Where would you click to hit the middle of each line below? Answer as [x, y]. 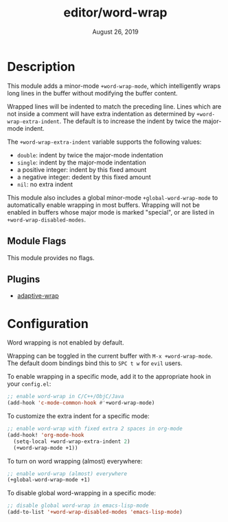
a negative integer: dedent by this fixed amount [84, 177]
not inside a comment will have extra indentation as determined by [101, 113]
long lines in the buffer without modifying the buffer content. [92, 93]
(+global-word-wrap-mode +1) [49, 480]
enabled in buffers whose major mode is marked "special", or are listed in [111, 212]
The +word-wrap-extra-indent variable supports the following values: [104, 142]
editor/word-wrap [115, 13]
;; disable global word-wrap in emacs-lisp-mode [78, 506]
